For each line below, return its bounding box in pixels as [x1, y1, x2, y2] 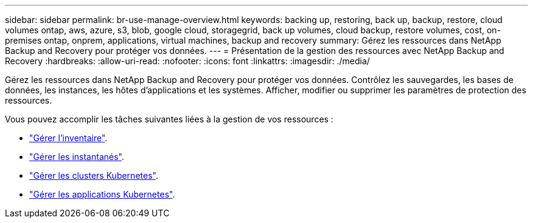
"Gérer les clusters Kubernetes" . [29, 170, 158, 181]
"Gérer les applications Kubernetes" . [29, 189, 175, 199]
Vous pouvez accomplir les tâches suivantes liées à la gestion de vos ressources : [5, 114, 333, 124]
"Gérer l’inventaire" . [29, 133, 108, 143]
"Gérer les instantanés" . [29, 151, 125, 162]
